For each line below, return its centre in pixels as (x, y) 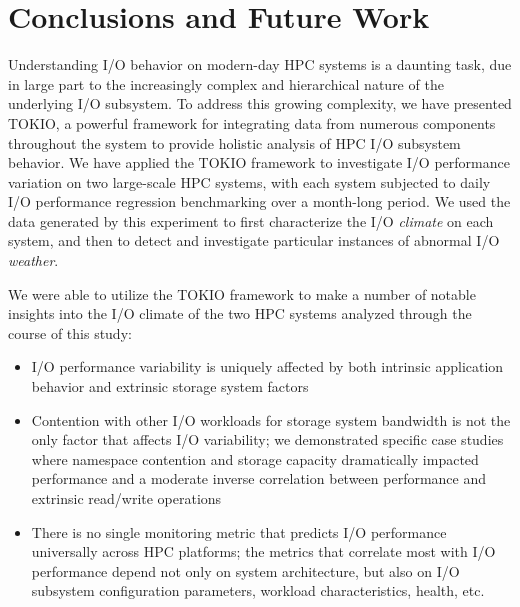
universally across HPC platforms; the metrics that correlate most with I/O (263, 551)
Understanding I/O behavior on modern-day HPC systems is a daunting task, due (260, 64)
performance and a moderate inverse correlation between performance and (259, 478)
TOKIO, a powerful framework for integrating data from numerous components (252, 122)
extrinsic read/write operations (126, 498)
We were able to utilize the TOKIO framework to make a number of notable (242, 293)
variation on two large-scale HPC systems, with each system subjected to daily (249, 181)
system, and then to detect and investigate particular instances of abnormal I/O (254, 240)
